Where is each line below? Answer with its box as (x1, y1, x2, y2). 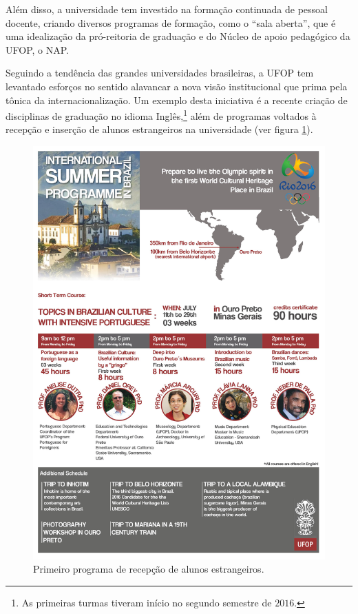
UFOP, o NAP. (6, 42, 69, 57)
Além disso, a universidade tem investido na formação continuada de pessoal (6, 2, 328, 16)
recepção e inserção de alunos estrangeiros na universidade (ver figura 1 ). (6, 122, 313, 136)
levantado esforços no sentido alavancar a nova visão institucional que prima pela (6, 79, 348, 93)
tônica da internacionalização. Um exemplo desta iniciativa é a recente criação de (6, 92, 348, 107)
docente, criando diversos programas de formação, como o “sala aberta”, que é (6, 15, 336, 30)
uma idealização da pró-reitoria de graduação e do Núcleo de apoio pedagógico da (6, 29, 350, 43)
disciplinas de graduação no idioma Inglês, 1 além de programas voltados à (6, 107, 317, 123)
